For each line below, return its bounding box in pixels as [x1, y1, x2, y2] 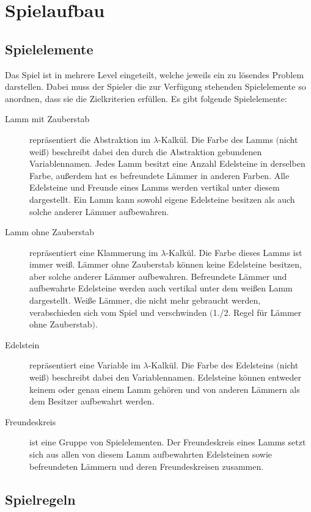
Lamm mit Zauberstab [5, 112, 90, 125]
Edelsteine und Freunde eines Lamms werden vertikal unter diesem [29, 181, 280, 194]
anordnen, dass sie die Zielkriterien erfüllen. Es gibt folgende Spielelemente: [5, 92, 287, 104]
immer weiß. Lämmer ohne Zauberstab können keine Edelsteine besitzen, [29, 258, 302, 271]
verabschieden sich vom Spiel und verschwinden [29, 305, 207, 318]
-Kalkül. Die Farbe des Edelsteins [148, 359, 274, 371]
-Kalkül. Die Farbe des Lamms [158, 133, 273, 145]
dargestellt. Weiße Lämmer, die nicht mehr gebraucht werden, [29, 294, 261, 307]
